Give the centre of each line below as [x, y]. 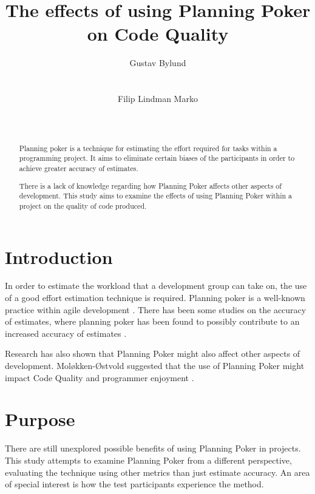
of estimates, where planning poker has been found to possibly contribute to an [152, 321]
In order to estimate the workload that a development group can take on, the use [156, 286]
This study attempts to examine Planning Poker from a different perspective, [148, 460]
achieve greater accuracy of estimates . [79, 168]
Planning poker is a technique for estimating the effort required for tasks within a [148, 148]
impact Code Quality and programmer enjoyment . [100, 377]
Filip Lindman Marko [158, 99]
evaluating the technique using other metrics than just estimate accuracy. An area [157, 472]
